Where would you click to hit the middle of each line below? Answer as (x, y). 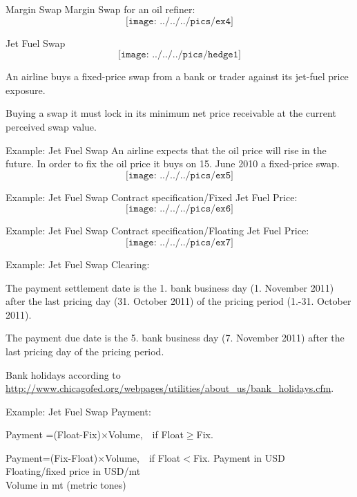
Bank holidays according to (63, 374)
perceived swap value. (51, 126)
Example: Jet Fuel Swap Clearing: (78, 264)
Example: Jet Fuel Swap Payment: (78, 411)
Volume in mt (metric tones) (66, 485)
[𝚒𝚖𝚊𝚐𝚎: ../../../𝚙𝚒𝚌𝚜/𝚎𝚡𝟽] (180, 242)
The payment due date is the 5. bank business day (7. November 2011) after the (175, 338)
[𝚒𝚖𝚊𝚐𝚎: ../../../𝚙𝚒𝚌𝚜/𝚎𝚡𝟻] (180, 175)
